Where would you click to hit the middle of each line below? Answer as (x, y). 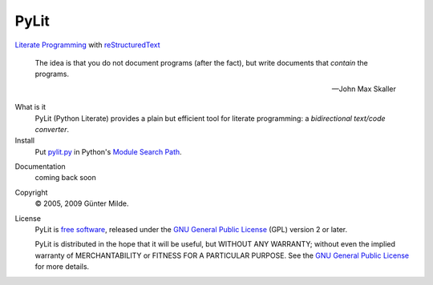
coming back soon (65, 178)
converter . (52, 129)
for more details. (62, 267)
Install (25, 141)
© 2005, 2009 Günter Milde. (82, 203)
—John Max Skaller (364, 89)
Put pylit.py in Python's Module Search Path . (108, 151)
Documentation (40, 167)
